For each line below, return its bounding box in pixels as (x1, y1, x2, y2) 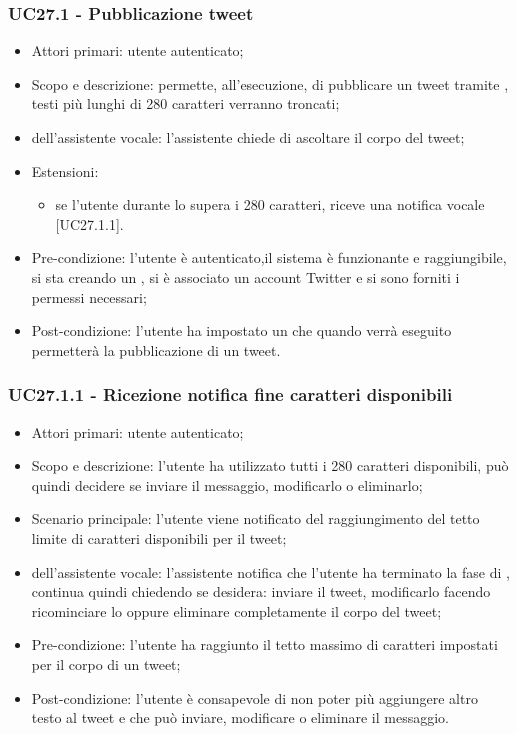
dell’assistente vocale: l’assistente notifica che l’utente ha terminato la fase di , (31, 561, 510, 582)
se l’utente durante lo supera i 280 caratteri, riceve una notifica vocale (55, 194, 485, 215)
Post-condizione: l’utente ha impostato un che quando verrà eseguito (31, 320, 452, 341)
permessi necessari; (31, 286, 147, 307)
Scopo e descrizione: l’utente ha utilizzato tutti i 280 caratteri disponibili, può (31, 455, 509, 476)
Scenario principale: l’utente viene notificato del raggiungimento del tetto (31, 508, 480, 529)
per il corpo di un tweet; (31, 653, 181, 674)
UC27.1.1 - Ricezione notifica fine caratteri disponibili (8, 382, 453, 407)
